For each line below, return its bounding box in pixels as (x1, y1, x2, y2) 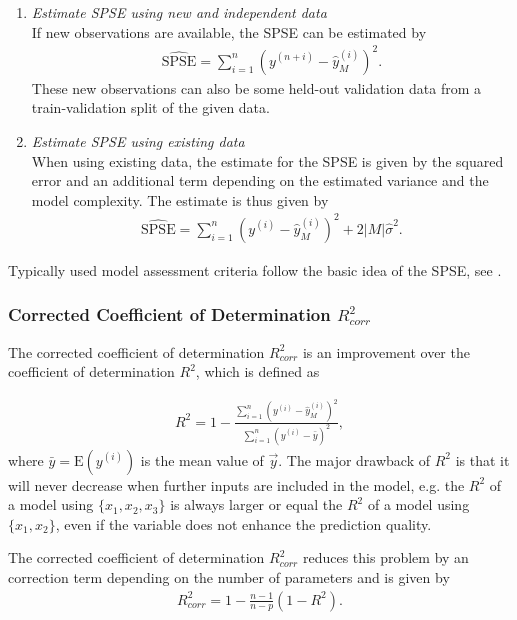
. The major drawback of (278, 449, 431, 470)
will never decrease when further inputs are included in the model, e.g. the (8, 474, 465, 495)
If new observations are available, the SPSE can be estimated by (31, 21, 427, 42)
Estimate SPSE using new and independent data (31, 2, 327, 22)
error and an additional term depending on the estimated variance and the (31, 170, 489, 191)
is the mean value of (140, 449, 264, 470)
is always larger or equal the (170, 494, 343, 515)
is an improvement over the (302, 341, 470, 362)
